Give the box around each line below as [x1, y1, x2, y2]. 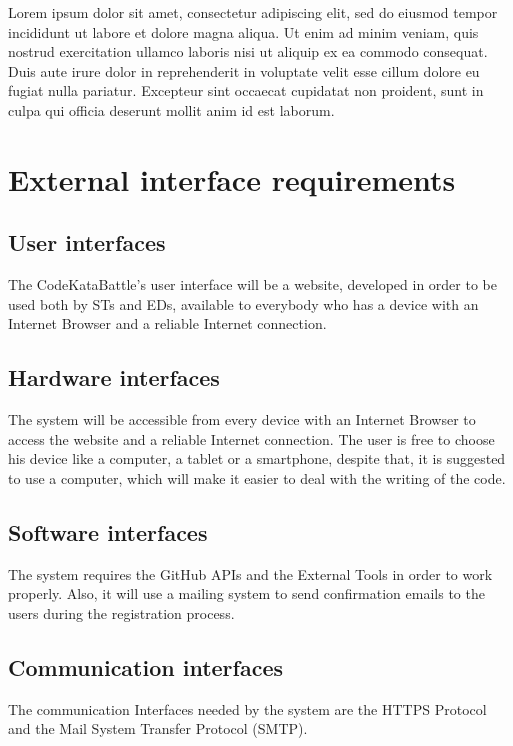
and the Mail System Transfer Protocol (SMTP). [8, 718, 308, 739]
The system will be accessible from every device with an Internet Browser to [8, 409, 476, 430]
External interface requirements [8, 158, 456, 199]
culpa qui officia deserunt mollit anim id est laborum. [8, 99, 335, 120]
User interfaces [8, 227, 166, 258]
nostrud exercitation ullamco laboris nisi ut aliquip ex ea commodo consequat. [8, 41, 488, 62]
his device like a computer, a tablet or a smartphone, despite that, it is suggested [8, 448, 506, 469]
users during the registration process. [8, 602, 235, 623]
